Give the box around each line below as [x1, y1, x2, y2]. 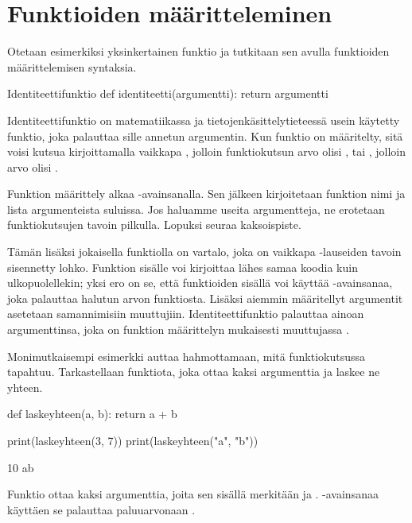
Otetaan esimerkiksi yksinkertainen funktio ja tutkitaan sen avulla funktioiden [7, 43, 390, 60]
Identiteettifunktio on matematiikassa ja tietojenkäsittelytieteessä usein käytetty [7, 111, 400, 128]
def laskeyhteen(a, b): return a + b [7, 405, 177, 422]
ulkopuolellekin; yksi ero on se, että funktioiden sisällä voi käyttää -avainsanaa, [7, 274, 393, 291]
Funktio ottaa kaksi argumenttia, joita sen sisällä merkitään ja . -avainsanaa [7, 486, 379, 502]
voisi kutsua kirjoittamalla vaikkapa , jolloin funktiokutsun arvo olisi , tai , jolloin [7, 143, 406, 160]
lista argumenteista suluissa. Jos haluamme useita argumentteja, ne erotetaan [7, 200, 385, 217]
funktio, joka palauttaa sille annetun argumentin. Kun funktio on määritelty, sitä [7, 127, 403, 144]
